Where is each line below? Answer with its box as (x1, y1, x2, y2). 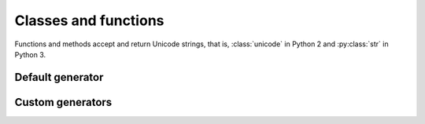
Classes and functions (14, 12, 164, 29)
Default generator (14, 71, 104, 84)
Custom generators (14, 95, 113, 109)
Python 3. (14, 49, 46, 59)
